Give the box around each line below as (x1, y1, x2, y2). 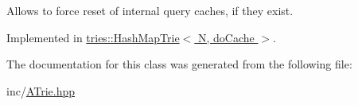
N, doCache (197, 29, 255, 45)
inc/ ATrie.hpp (6, 82, 76, 99)
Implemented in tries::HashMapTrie (6, 29, 180, 45)
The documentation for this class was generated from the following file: (6, 56, 352, 72)
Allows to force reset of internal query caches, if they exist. (6, 2, 294, 18)
